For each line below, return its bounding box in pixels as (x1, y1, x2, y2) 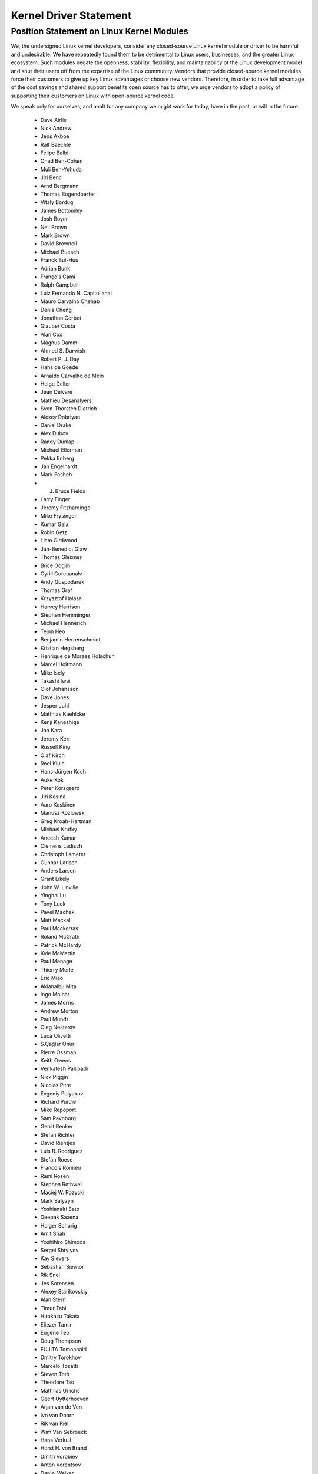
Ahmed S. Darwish (40, 347, 85, 354)
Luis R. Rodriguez (40, 1147, 84, 1155)
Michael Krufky (40, 826, 78, 833)
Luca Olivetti (40, 1032, 71, 1039)
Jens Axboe (40, 133, 70, 140)
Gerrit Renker (40, 1123, 73, 1130)
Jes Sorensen (40, 1279, 74, 1287)
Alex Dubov (40, 430, 69, 437)
